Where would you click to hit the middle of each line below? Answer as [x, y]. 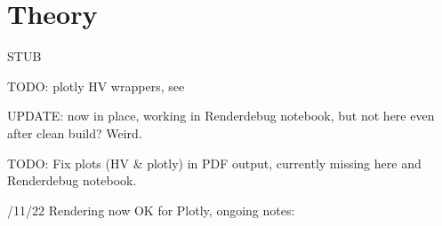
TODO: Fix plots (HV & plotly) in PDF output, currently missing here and [214, 163]
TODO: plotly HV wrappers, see [96, 86]
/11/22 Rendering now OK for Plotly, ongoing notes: [151, 210]
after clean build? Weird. [75, 132]
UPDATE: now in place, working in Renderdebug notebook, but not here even [221, 116]
